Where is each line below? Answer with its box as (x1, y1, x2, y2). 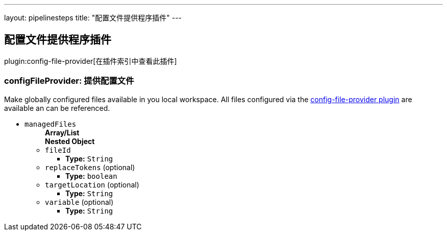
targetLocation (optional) (45, 180, 139, 189)
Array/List (45, 128, 80, 137)
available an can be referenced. (4, 103, 110, 112)
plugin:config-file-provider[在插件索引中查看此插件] (4, 56, 177, 65)
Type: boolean (65, 171, 117, 180)
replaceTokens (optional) (45, 162, 135, 172)
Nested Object (45, 136, 95, 146)
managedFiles (24, 120, 77, 128)
